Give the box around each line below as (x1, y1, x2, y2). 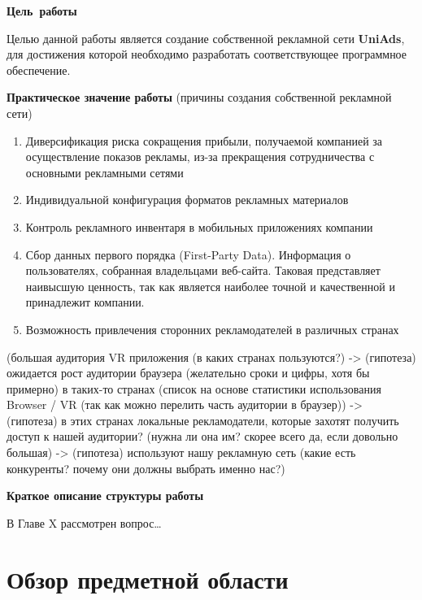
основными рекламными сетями (25, 163, 184, 180)
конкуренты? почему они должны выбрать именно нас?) (7, 459, 285, 476)
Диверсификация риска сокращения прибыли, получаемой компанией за (25, 132, 383, 149)
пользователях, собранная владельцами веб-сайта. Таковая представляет (25, 262, 381, 279)
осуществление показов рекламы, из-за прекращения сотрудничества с (25, 148, 375, 165)
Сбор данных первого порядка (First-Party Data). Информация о (25, 246, 351, 263)
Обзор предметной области (7, 562, 289, 595)
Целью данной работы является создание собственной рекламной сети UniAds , (7, 29, 405, 46)
